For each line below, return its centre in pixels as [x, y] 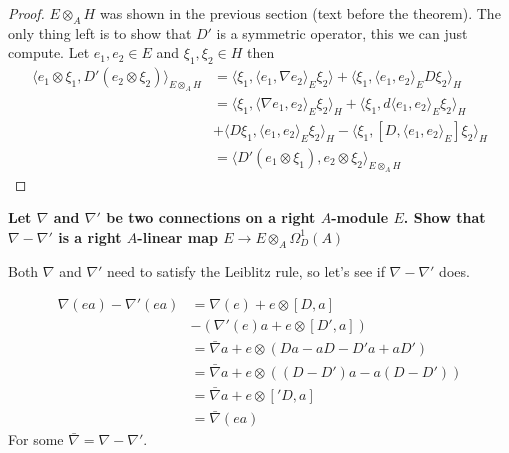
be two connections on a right [211, 217]
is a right [90, 236]
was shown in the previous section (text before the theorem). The [300, 13]
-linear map [177, 236]
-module [360, 217]
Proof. [26, 13]
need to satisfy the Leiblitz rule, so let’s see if [246, 270]
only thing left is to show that [100, 32]
